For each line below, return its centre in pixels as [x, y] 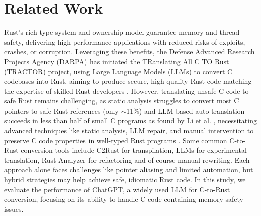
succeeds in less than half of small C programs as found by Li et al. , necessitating [130, 120]
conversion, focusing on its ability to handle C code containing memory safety [124, 199]
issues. [14, 209]
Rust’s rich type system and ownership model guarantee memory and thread [122, 32]
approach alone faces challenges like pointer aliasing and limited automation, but [129, 170]
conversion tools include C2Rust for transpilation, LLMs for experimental [134, 150]
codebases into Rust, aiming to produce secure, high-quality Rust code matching [128, 81]
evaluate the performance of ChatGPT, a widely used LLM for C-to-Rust [117, 189]
